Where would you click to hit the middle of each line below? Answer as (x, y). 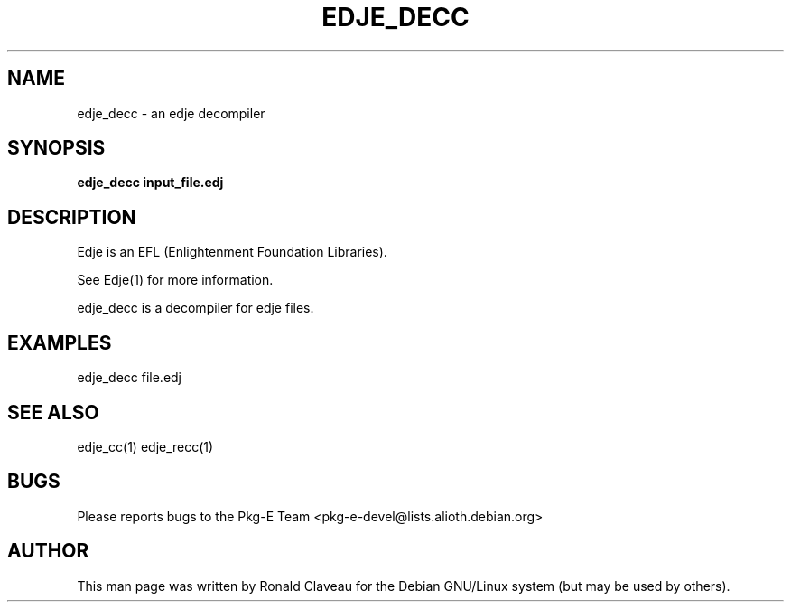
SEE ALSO (53, 412)
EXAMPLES (60, 342)
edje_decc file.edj (130, 378)
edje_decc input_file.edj (150, 183)
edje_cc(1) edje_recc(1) (145, 446)
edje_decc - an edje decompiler (171, 113)
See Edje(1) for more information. (175, 280)
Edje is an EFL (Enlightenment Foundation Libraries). (232, 252)
